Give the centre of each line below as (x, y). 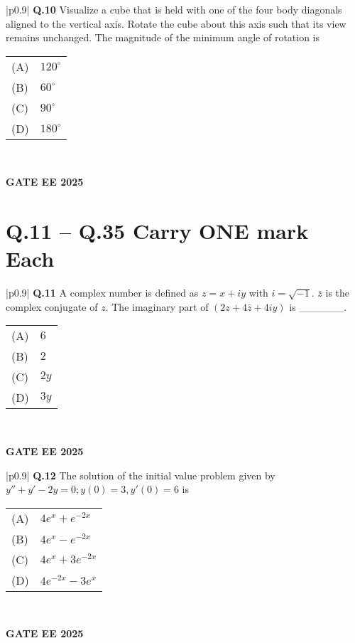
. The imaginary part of (157, 306)
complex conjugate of (52, 306)
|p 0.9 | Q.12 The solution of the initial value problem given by (141, 475)
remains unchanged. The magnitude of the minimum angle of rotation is (163, 37)
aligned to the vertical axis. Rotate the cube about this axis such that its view (176, 23)
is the (338, 293)
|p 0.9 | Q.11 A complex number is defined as (102, 293)
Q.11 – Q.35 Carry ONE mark (157, 231)
